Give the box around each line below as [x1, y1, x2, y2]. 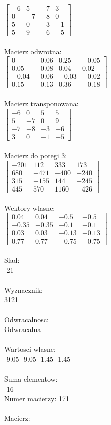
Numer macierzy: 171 [4, 393, 69, 404]
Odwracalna [4, 324, 41, 335]
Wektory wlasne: [4, 202, 55, 213]
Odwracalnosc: [4, 314, 49, 324]
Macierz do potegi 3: [4, 150, 67, 161]
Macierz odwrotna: [4, 45, 62, 56]
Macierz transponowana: [4, 98, 79, 109]
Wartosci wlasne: [4, 344, 56, 354]
